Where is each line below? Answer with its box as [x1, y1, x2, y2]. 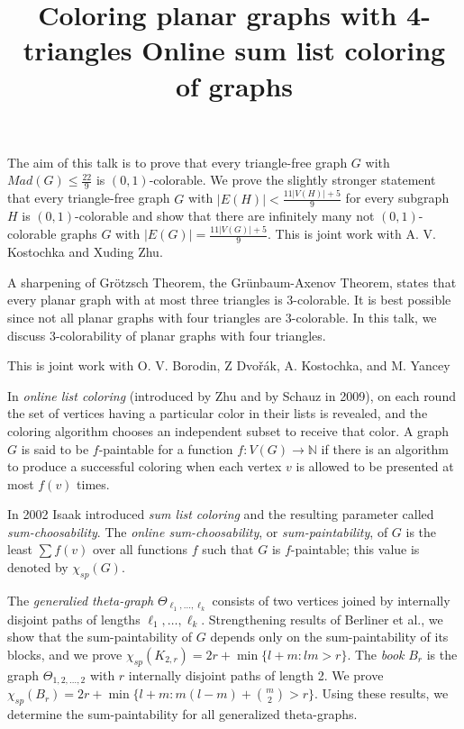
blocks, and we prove [7, 644, 123, 663]
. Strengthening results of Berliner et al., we [201, 609, 443, 628]
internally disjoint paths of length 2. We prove [128, 665, 384, 684]
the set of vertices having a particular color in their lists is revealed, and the [7, 404, 428, 423]
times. [77, 474, 110, 493]
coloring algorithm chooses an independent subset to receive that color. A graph [7, 421, 450, 440]
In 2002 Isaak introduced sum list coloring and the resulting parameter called [7, 505, 434, 524]
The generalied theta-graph [7, 590, 154, 609]
